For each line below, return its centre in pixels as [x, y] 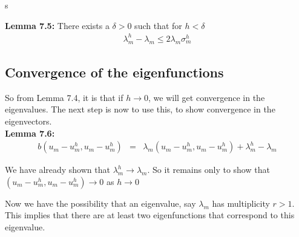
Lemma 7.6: [30, 133]
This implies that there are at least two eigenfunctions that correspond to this [150, 215]
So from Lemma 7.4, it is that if [64, 97]
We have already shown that [57, 170]
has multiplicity [241, 203]
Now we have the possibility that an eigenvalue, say [100, 203]
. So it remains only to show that [209, 170]
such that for [158, 25]
